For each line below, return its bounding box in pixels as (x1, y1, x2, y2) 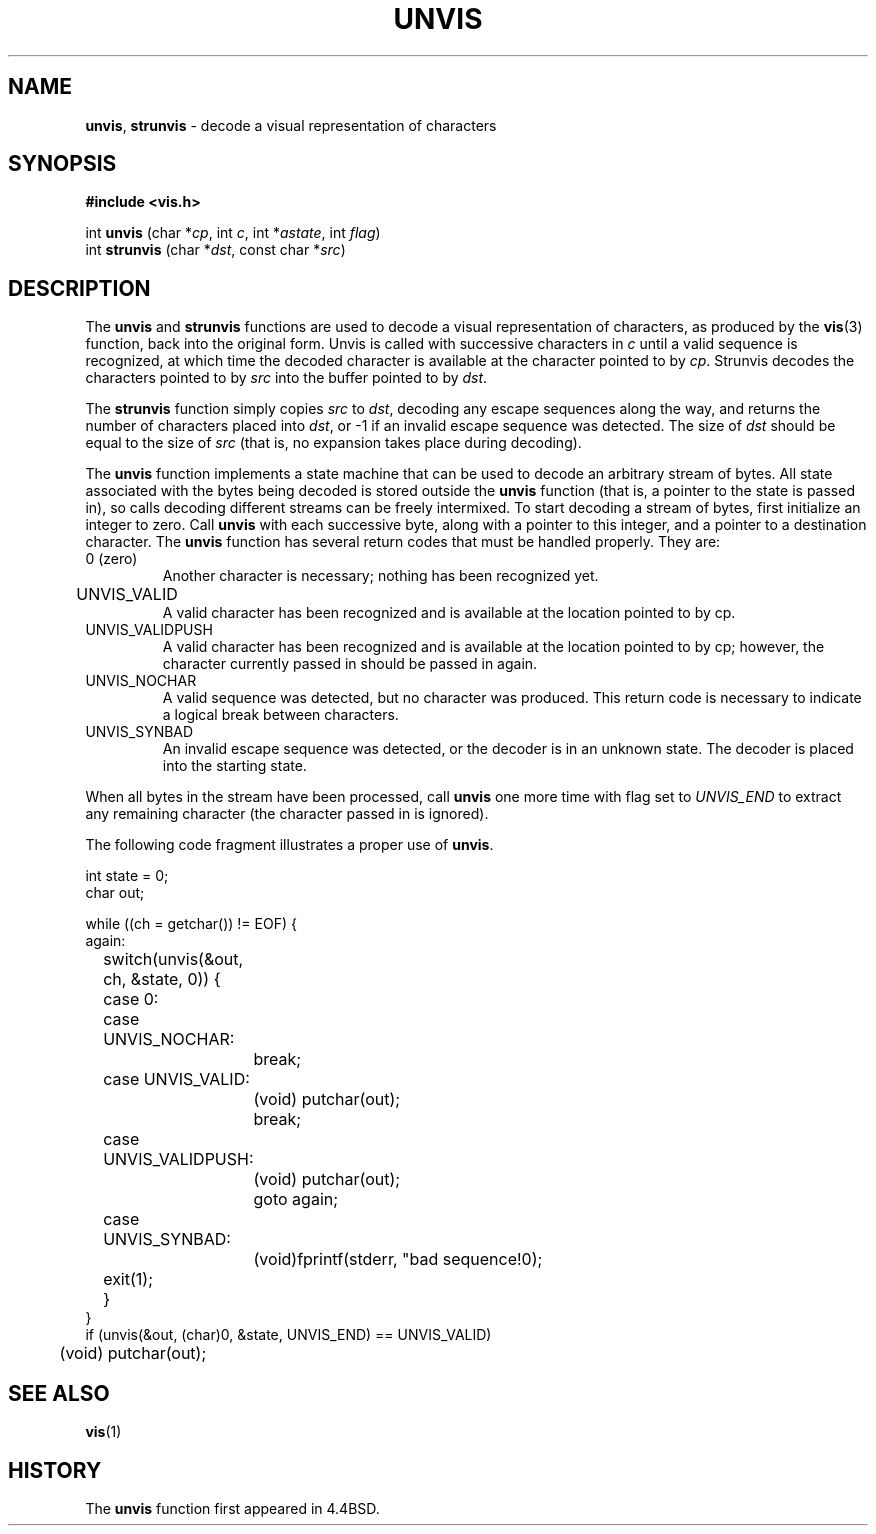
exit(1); (103, 1269, 153, 1290)
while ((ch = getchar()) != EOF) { (85, 915, 297, 933)
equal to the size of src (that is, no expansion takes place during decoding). (85, 434, 582, 452)
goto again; (253, 1189, 339, 1210)
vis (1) (85, 1423, 122, 1441)
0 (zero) (85, 550, 138, 568)
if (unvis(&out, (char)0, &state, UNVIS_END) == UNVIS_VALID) (85, 1326, 492, 1344)
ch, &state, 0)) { (103, 969, 221, 990)
